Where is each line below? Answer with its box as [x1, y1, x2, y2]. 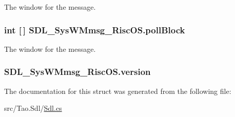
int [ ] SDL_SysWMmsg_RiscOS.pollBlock [4, 23, 185, 36]
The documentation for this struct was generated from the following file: [4, 85, 231, 96]
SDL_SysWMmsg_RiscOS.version [4, 65, 151, 78]
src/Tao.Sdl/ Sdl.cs [4, 103, 62, 113]
